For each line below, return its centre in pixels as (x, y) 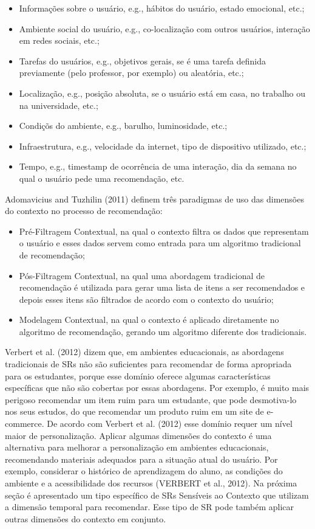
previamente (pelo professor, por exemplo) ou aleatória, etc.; (131, 73)
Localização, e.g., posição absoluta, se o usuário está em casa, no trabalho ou (162, 93)
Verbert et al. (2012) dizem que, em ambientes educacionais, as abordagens (144, 352)
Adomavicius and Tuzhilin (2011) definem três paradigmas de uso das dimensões (154, 199)
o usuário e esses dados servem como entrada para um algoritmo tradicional (160, 243)
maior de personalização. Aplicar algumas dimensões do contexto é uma (138, 435)
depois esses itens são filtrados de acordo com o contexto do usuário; (146, 299)
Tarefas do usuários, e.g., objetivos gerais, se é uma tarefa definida (143, 61)
